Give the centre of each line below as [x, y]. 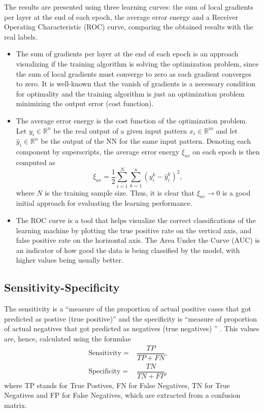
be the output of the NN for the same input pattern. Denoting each [146, 141]
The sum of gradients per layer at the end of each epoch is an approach [127, 54]
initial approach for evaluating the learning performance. [104, 203]
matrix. [15, 405]
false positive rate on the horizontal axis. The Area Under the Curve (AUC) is [138, 240]
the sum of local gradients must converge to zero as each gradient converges [134, 73]
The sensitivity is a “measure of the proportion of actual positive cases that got [128, 309]
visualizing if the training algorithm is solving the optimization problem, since [137, 63]
